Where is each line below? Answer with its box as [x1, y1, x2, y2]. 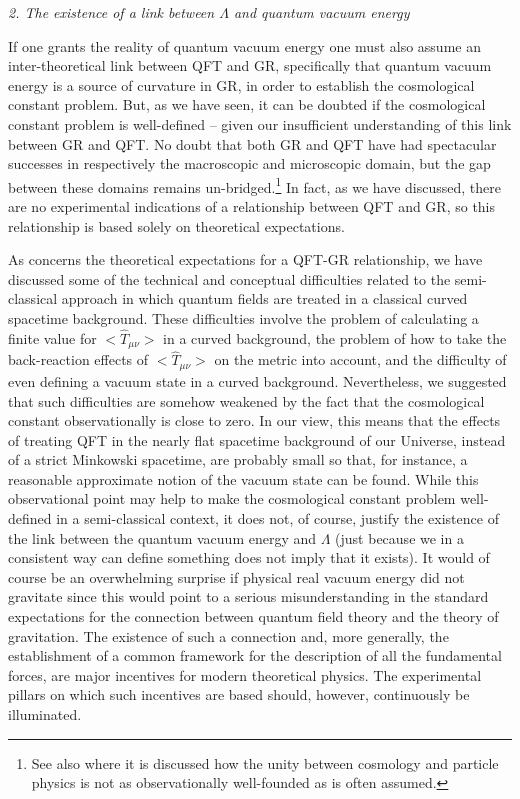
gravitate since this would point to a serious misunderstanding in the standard [8, 586, 489, 607]
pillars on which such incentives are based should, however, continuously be [8, 684, 470, 705]
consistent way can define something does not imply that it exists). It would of [8, 547, 490, 568]
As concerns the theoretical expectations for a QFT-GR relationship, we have [8, 249, 483, 270]
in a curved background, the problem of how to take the [163, 327, 507, 348]
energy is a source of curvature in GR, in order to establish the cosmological [8, 74, 475, 95]
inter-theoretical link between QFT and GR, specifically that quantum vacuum [8, 55, 492, 76]
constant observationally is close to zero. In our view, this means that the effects [8, 410, 501, 431]
